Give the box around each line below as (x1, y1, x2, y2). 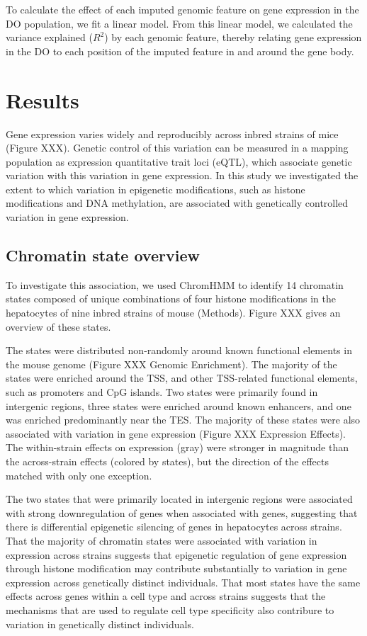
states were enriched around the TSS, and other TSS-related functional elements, (6, 370, 358, 385)
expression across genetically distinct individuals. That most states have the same (6, 574, 361, 589)
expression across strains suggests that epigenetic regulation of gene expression (6, 547, 347, 562)
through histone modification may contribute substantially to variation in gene (6, 561, 347, 576)
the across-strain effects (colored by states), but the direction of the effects (6, 453, 329, 468)
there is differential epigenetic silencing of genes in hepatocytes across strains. (6, 519, 342, 534)
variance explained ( (6, 30, 93, 45)
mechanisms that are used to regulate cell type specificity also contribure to (6, 602, 334, 617)
